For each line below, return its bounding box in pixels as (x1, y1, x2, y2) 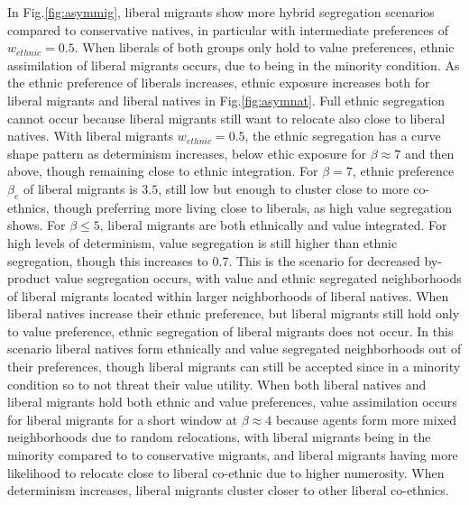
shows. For (7, 216, 66, 234)
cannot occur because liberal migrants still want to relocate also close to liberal (7, 108, 446, 127)
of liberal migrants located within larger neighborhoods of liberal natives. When (7, 286, 449, 305)
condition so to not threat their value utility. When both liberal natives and (7, 374, 427, 393)
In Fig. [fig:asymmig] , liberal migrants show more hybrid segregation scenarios (7, 3, 435, 21)
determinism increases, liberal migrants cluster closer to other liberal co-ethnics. (7, 481, 449, 500)
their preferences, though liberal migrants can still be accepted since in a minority (7, 357, 461, 376)
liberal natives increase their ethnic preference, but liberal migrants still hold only (7, 304, 460, 323)
